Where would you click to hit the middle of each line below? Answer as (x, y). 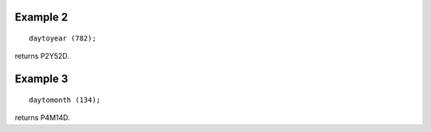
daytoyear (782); (63, 39)
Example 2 (41, 17)
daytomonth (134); (65, 100)
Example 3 (42, 79)
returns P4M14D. (43, 118)
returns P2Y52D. (42, 56)
